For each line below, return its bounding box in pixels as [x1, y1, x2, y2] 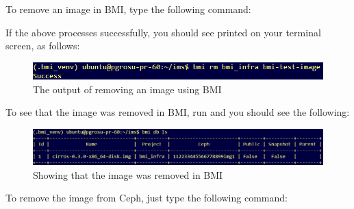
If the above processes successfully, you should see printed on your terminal [5, 25, 321, 39]
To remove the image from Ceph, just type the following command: [5, 190, 288, 205]
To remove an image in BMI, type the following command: [5, 2, 251, 16]
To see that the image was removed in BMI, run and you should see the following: [5, 105, 350, 119]
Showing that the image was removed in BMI [33, 167, 223, 182]
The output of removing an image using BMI [33, 82, 222, 96]
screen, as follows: [5, 38, 80, 53]
